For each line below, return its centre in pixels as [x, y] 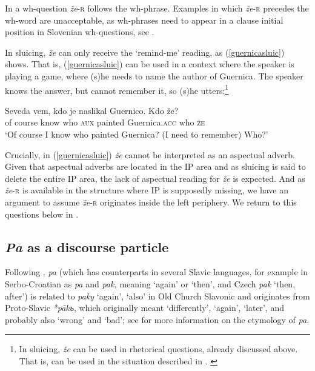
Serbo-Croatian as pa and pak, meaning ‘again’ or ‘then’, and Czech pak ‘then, [150, 283]
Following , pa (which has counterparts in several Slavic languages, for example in [157, 272]
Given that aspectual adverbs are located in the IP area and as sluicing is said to [155, 166]
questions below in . [42, 214]
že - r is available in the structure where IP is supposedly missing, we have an [147, 190]
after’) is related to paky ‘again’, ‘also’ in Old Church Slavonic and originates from [157, 296]
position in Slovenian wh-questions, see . [80, 32]
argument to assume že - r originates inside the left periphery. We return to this [151, 202]
